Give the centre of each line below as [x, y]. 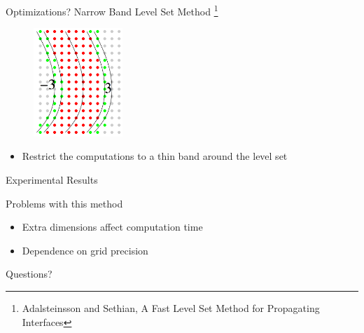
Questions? [29, 274]
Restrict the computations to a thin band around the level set [155, 156]
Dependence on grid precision [85, 250]
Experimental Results [52, 180]
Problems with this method [64, 203]
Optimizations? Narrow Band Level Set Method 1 [112, 10]
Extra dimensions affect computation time [112, 227]
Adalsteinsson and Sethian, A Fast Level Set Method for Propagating [171, 308]
